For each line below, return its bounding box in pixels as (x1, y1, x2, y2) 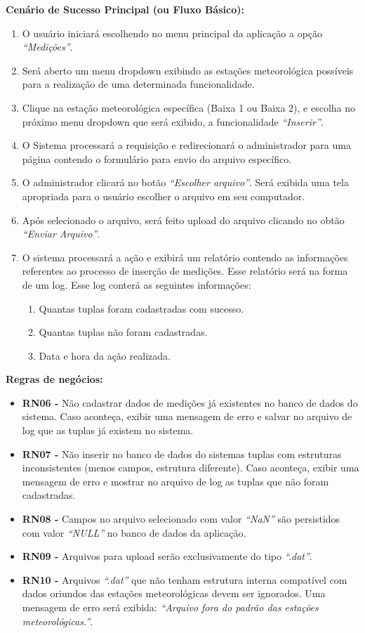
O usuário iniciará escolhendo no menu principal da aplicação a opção (22, 25, 323, 40)
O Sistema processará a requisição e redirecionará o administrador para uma (22, 138, 351, 152)
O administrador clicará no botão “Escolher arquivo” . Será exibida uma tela (22, 175, 349, 190)
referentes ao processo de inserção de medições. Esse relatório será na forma (22, 263, 348, 278)
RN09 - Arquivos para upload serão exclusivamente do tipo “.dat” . (22, 549, 312, 563)
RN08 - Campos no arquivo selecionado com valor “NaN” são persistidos (22, 511, 340, 526)
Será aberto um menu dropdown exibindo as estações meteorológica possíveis (22, 63, 354, 77)
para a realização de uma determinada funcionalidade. (22, 77, 255, 91)
